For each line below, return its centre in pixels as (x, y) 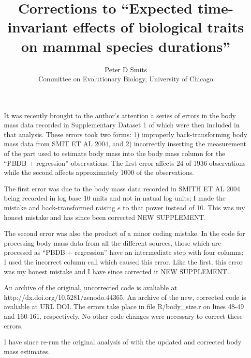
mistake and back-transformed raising (60, 208)
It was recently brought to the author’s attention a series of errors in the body (120, 115)
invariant (37, 27)
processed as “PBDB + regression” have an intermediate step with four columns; (124, 252)
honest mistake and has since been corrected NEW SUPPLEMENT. (105, 217)
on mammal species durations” (126, 46)
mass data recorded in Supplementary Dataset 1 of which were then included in (122, 125)
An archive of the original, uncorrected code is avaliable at (91, 288)
